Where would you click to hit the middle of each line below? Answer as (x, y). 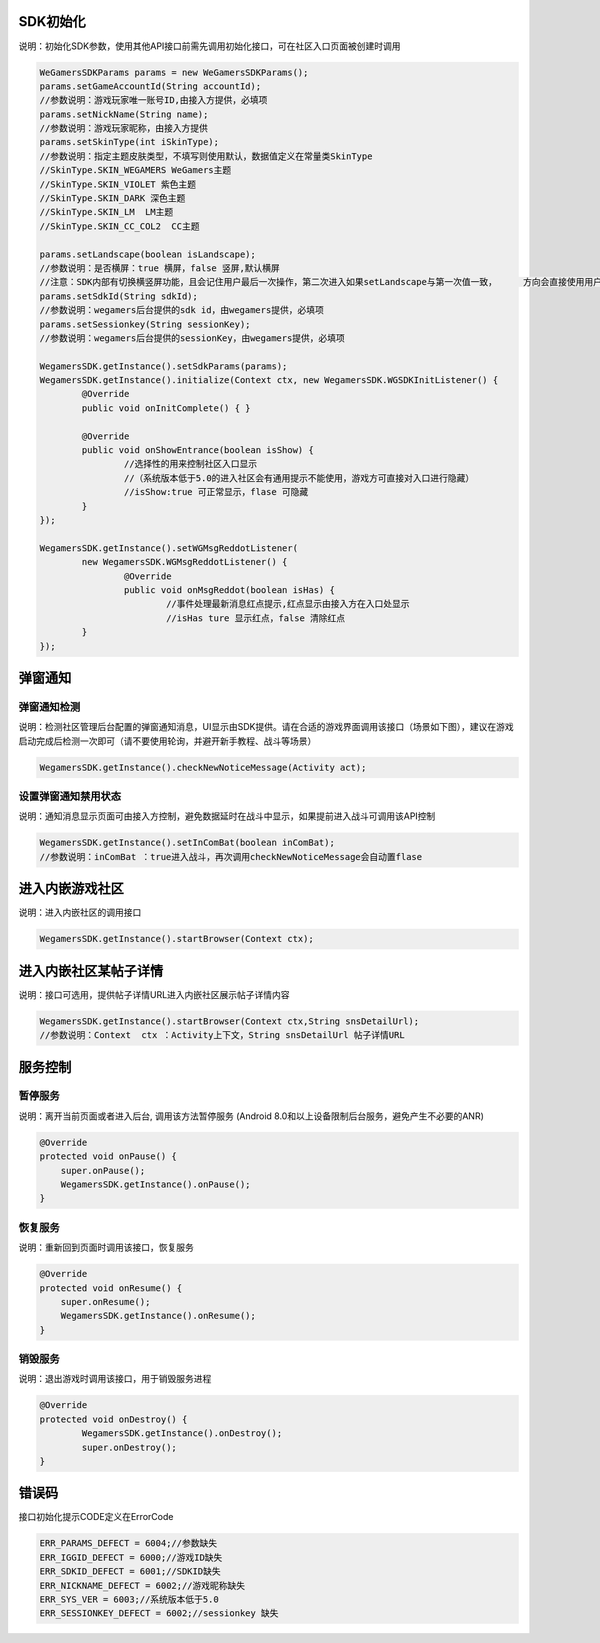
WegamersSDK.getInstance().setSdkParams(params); (163, 366)
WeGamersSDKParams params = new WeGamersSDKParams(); (174, 72)
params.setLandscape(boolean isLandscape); (148, 254)
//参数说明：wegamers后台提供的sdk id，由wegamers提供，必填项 (181, 310)
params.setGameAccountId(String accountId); (150, 86)
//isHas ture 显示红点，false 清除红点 (255, 618)
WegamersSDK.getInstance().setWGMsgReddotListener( (169, 548)
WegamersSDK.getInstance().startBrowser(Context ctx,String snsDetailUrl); (229, 1021)
